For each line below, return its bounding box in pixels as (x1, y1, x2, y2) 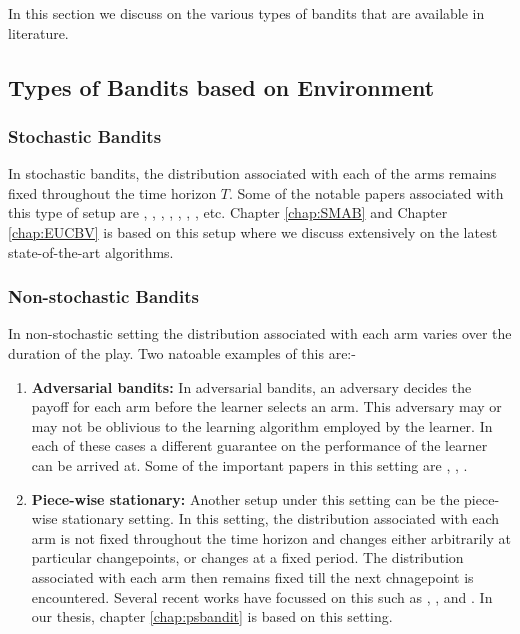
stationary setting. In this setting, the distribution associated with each (62, 508, 500, 529)
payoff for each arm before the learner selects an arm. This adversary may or (31, 396, 502, 417)
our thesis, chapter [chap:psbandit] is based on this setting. (31, 606, 393, 627)
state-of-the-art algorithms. (8, 241, 174, 262)
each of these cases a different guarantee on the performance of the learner (31, 435, 488, 456)
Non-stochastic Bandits (8, 284, 199, 309)
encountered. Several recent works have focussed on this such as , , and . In (31, 586, 493, 607)
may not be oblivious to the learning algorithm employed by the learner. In (31, 415, 493, 436)
